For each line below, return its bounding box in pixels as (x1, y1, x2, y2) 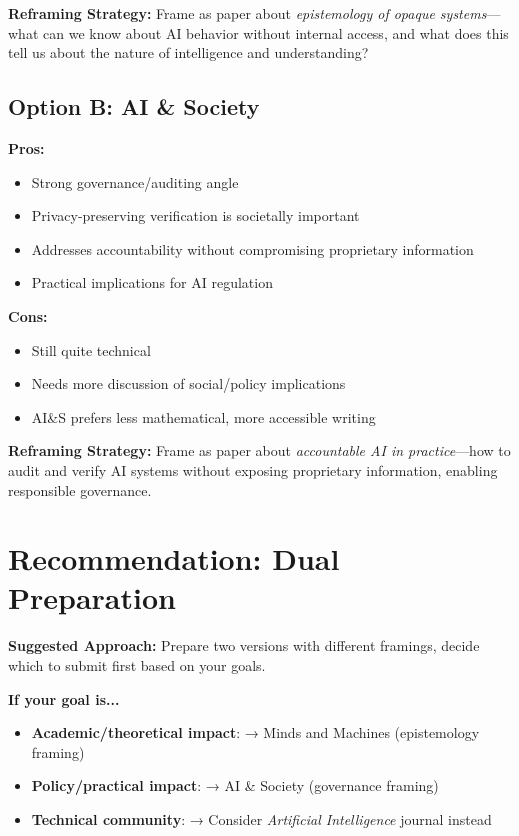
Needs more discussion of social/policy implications (31, 373, 346, 394)
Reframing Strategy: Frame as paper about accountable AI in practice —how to (8, 440, 511, 461)
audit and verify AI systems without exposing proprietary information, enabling (8, 459, 498, 480)
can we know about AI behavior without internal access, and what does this (42, 22, 509, 43)
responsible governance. (8, 479, 152, 500)
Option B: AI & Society (8, 91, 260, 122)
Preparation (8, 577, 176, 618)
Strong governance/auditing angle (31, 171, 239, 192)
